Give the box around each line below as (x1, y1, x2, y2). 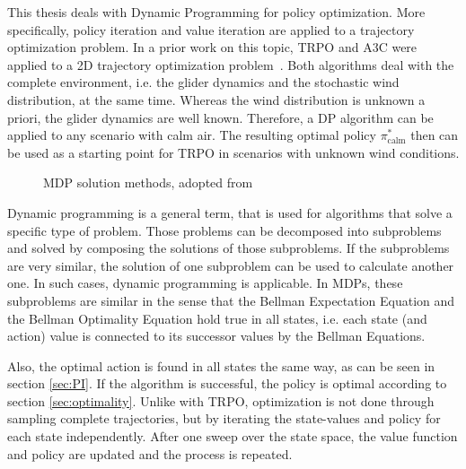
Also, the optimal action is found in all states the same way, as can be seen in (7, 356, 435, 375)
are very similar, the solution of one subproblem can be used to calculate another (7, 256, 454, 274)
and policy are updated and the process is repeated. (7, 444, 293, 463)
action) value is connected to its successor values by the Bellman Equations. (7, 326, 426, 345)
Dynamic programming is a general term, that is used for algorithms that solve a (7, 203, 453, 221)
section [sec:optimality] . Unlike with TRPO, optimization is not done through (7, 391, 435, 410)
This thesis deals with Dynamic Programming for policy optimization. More (7, 3, 426, 21)
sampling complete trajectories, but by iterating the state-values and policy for (7, 409, 441, 428)
